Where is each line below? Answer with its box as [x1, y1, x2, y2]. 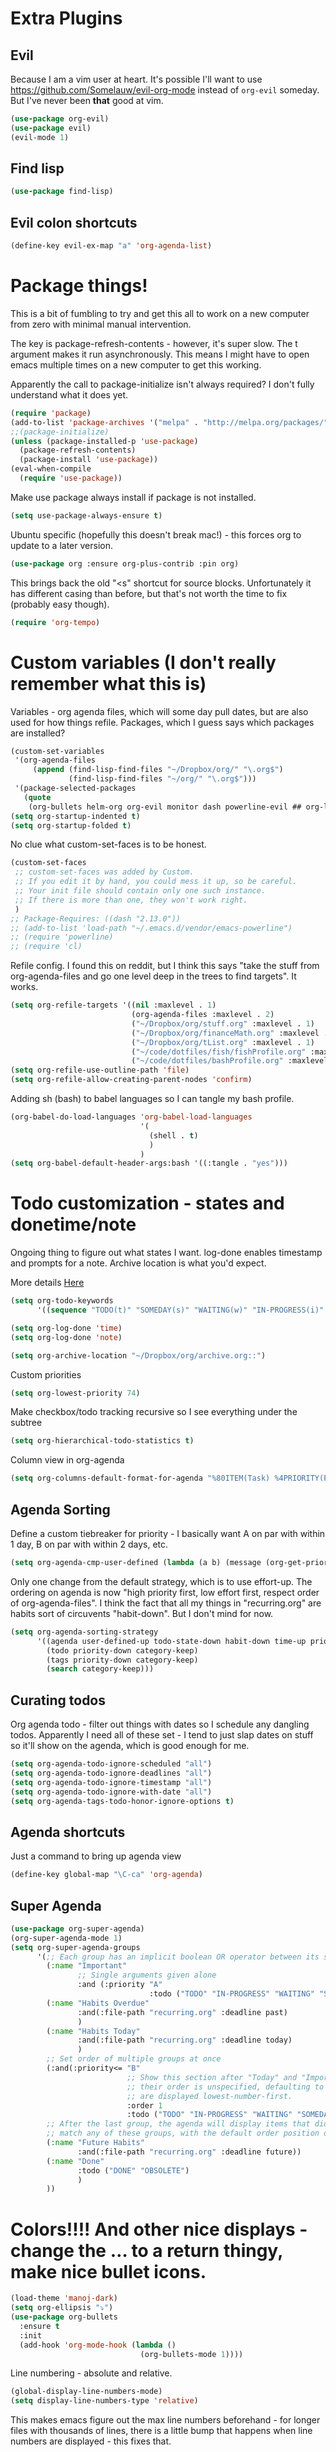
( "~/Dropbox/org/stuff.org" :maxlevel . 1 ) [131, 1018, 315, 1029]
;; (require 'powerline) [10, 932, 114, 942]
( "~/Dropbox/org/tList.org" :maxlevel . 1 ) [131, 1037, 315, 1047]
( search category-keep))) [46, 1664, 155, 1674]
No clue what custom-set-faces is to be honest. [10, 838, 207, 851]
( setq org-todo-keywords [10, 1296, 114, 1306]
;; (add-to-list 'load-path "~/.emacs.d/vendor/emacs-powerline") [10, 923, 293, 933]
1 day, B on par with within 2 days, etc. [10, 1538, 169, 1550]
